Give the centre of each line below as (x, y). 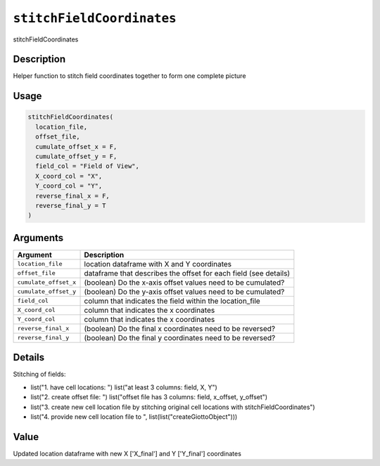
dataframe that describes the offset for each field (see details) (187, 273)
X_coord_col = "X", (69, 176)
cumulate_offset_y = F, (76, 157)
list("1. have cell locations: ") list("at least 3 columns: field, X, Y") (124, 387)
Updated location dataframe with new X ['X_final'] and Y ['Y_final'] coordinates (127, 453)
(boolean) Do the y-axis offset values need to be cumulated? (184, 292)
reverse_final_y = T (71, 205)
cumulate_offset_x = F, (76, 147)
